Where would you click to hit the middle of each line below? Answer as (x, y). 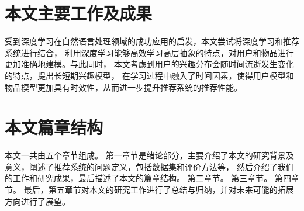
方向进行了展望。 (37, 201)
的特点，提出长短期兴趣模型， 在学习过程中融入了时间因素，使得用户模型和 (149, 75)
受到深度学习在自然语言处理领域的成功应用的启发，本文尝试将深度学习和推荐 (152, 41)
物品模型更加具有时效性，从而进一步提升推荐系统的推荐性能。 (123, 87)
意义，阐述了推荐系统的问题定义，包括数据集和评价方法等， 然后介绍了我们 (149, 166)
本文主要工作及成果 (79, 13)
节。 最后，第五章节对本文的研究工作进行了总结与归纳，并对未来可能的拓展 (149, 189)
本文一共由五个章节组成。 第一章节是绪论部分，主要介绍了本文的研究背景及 (149, 155)
